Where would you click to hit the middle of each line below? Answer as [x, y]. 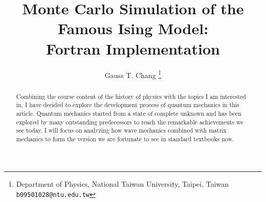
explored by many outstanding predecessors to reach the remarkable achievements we [130, 122]
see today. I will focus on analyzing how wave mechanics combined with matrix [121, 130]
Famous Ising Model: [133, 28]
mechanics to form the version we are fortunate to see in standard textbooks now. [125, 138]
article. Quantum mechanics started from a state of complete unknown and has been [129, 113]
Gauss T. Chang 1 [133, 74]
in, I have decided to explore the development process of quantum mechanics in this [128, 105]
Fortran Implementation [133, 48]
